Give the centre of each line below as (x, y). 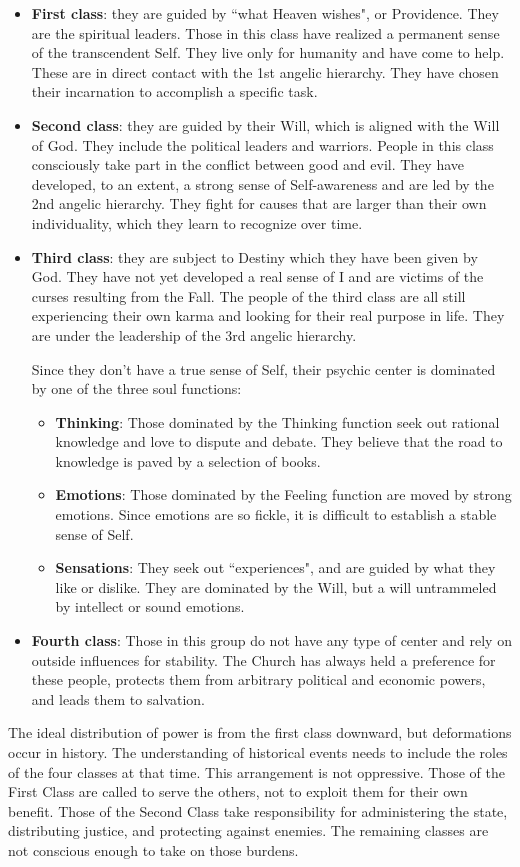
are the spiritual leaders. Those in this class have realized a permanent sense (265, 32)
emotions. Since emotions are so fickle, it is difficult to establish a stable (276, 514)
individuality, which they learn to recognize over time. (197, 222)
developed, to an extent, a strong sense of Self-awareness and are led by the (262, 183)
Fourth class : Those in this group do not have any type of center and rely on (271, 640)
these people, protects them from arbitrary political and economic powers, (258, 679)
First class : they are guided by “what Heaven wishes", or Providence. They (265, 13)
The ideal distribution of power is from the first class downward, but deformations (260, 732)
